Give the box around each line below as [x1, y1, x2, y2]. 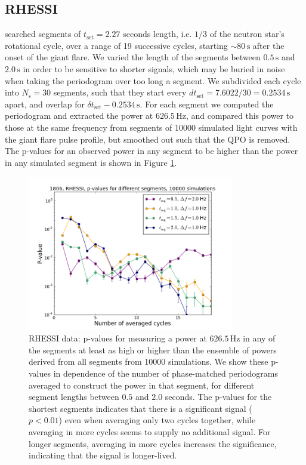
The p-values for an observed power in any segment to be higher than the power [5, 144, 298, 157]
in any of [243, 332, 276, 344]
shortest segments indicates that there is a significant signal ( [29, 402, 252, 414]
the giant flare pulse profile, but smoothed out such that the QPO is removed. [5, 133, 290, 145]
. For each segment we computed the [140, 97, 274, 110]
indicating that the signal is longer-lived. [29, 449, 177, 461]
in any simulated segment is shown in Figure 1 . [5, 156, 177, 168]
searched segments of [5, 27, 81, 40]
